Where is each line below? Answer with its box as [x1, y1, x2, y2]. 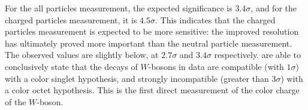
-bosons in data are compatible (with [148, 60, 284, 72]
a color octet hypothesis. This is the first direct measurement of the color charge [5, 84, 300, 96]
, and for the [250, 2, 297, 14]
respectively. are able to [214, 48, 301, 61]
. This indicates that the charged [155, 13, 276, 26]
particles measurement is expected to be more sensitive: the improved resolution [5, 25, 299, 38]
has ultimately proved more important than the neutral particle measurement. [5, 36, 292, 49]
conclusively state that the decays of [5, 60, 138, 72]
